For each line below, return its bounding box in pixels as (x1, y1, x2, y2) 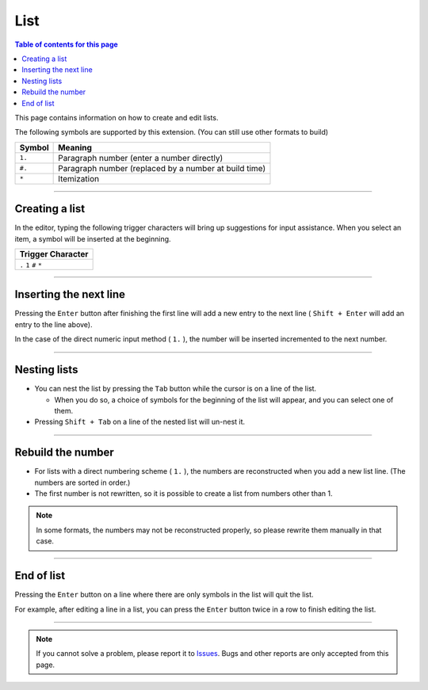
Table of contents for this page (14, 40, 118, 49)
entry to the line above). (14, 319, 93, 329)
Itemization (58, 173, 99, 184)
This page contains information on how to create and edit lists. (14, 112, 219, 122)
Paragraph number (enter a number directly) (58, 152, 224, 163)
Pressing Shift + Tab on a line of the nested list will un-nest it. (34, 417, 246, 427)
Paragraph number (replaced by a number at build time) (58, 162, 266, 173)
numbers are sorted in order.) (34, 478, 131, 487)
